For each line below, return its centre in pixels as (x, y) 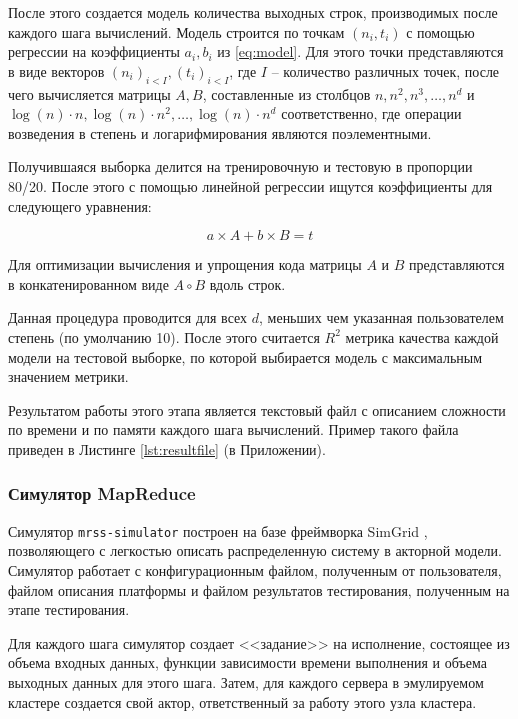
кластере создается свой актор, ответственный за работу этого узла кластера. (242, 701)
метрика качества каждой (422, 336)
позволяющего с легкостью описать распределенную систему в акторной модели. (255, 550)
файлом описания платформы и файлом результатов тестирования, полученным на (259, 589)
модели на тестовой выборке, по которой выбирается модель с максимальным (245, 356)
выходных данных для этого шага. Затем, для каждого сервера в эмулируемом (246, 681)
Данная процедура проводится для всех (128, 317)
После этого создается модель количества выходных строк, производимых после (253, 12)
